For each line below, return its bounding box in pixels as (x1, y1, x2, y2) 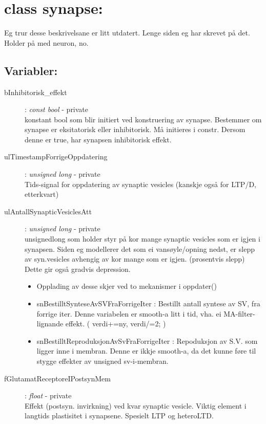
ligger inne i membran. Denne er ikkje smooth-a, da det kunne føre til (36, 345, 256, 356)
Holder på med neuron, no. (4, 37, 89, 48)
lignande (36, 318, 64, 329)
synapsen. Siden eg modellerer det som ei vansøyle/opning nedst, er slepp (25, 243, 255, 254)
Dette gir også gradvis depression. (25, 263, 131, 274)
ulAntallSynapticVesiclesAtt (4, 206, 92, 216)
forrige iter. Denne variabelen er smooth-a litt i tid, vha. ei (36, 308, 221, 319)
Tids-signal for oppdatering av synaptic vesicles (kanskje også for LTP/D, (25, 178, 256, 189)
